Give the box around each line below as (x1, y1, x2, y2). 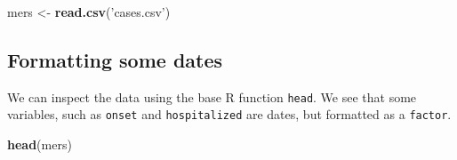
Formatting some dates (7, 45, 223, 73)
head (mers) (7, 135, 72, 154)
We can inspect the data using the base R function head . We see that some (7, 87, 417, 106)
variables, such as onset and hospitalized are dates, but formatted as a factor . (7, 105, 452, 124)
